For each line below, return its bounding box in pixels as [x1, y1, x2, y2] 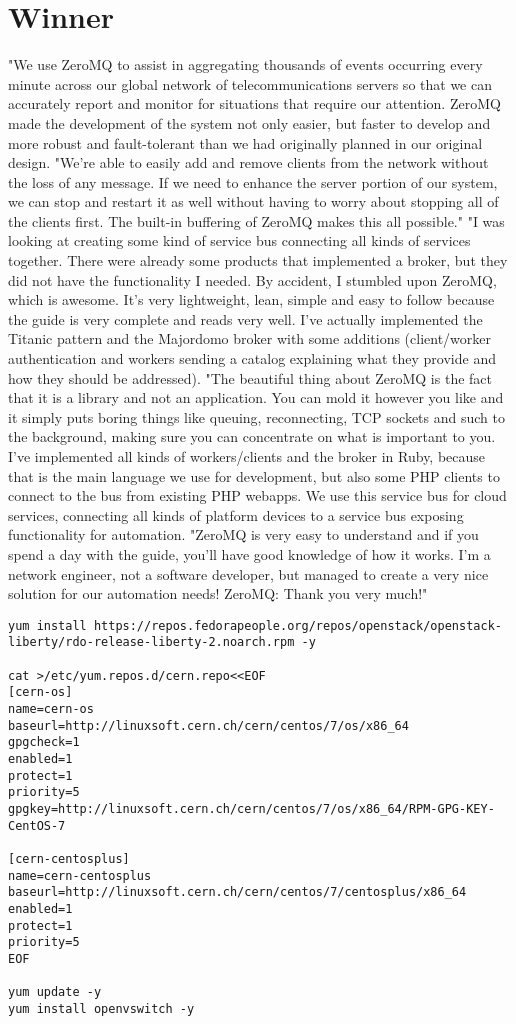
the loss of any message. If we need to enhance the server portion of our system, [8, 171, 498, 192]
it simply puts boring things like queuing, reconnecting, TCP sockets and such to [8, 406, 505, 427]
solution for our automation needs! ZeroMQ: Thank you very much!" [8, 583, 428, 604]
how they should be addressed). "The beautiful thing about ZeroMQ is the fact [8, 367, 492, 388]
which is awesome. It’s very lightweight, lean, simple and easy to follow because [8, 289, 495, 310]
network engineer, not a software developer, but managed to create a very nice [8, 563, 489, 584]
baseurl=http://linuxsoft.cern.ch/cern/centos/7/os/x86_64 [8, 718, 409, 733]
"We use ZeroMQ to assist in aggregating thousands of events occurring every [8, 54, 483, 75]
